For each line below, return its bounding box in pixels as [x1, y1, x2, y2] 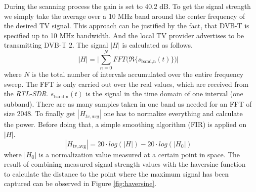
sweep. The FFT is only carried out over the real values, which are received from [4, 78, 249, 89]
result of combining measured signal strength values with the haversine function [4, 159, 246, 169]
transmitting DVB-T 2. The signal [4, 40, 108, 50]
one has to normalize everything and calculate [103, 108, 243, 119]
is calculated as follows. [122, 40, 193, 50]
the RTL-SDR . [4, 88, 48, 99]
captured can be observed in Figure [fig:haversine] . [4, 178, 157, 189]
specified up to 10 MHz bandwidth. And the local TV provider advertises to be [4, 30, 244, 40]
